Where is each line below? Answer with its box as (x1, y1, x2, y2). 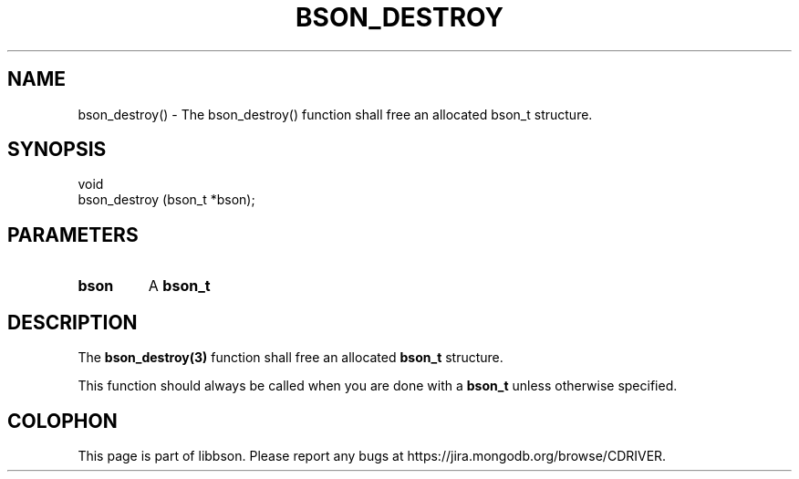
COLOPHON (7, 409, 118, 432)
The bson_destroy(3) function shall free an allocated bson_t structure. (78, 349, 503, 366)
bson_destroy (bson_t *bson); (78, 192, 255, 208)
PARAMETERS (7, 223, 139, 246)
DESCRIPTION (7, 310, 138, 334)
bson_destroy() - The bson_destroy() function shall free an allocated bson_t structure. (78, 106, 593, 122)
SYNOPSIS (7, 138, 107, 161)
